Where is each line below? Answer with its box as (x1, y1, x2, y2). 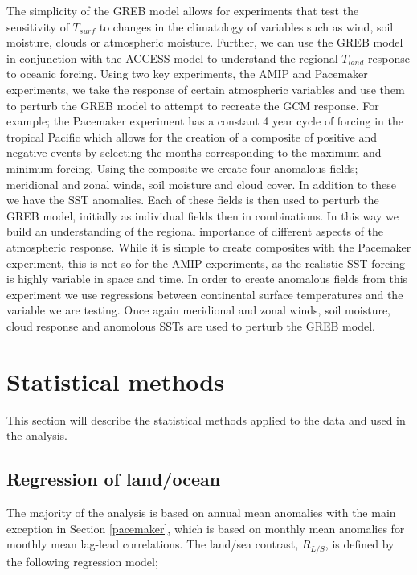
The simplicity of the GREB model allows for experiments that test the (6, 2, 359, 18)
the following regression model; (6, 552, 158, 569)
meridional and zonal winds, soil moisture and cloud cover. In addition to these (6, 175, 397, 192)
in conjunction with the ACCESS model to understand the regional (6, 49, 338, 66)
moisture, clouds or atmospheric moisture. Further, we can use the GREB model (6, 34, 403, 51)
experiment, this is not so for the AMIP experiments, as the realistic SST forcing (6, 254, 405, 271)
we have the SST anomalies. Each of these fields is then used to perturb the (6, 191, 379, 208)
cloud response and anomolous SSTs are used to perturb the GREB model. (6, 317, 375, 334)
